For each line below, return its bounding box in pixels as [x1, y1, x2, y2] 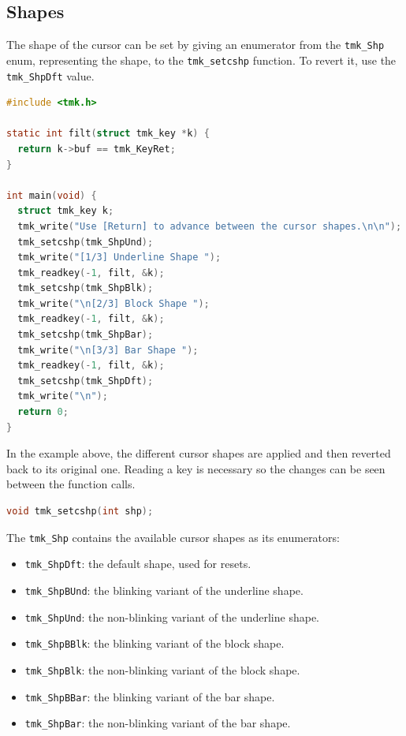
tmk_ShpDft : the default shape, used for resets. [24, 555, 251, 572]
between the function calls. [6, 476, 136, 492]
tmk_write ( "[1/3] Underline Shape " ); [17, 252, 222, 263]
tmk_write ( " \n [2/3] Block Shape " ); [17, 297, 210, 309]
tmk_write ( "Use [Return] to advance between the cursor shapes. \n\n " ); [17, 220, 402, 232]
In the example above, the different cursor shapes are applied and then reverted [6, 445, 391, 461]
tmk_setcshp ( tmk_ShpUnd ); [17, 236, 154, 248]
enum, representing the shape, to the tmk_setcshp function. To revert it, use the [6, 51, 397, 68]
